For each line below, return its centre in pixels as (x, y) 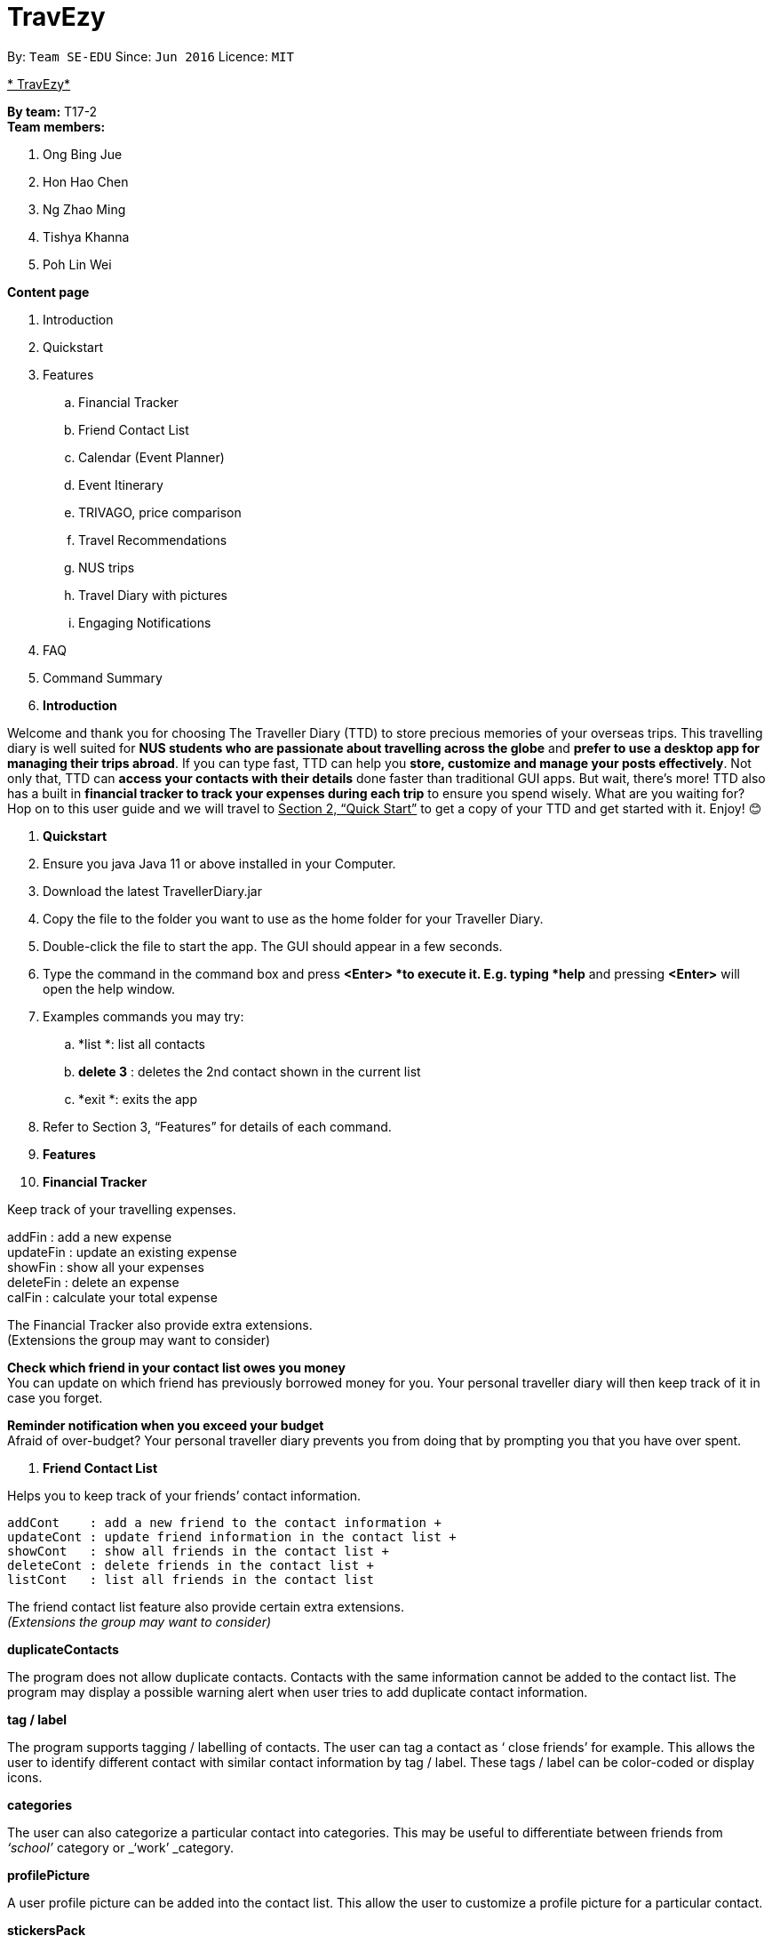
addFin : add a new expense (90, 1236)
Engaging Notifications (145, 622)
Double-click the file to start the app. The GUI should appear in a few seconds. (273, 946)
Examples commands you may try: (143, 1016)
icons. (25, 1777)
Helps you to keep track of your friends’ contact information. (184, 1495)
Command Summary (103, 677)
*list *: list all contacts (142, 1044)
